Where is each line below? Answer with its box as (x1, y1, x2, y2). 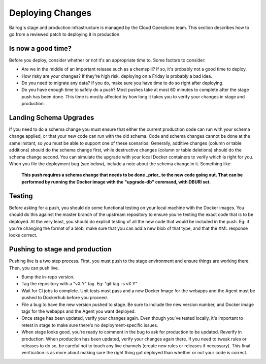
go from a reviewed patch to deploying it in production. (9, 31, 121, 37)
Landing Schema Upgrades (9, 114, 95, 121)
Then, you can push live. (9, 265, 59, 271)
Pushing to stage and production (9, 245, 112, 253)
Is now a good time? (9, 44, 72, 53)
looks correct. (9, 232, 37, 238)
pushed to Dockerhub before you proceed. (21, 295, 108, 301)
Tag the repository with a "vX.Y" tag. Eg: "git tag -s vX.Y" (21, 281, 137, 287)
